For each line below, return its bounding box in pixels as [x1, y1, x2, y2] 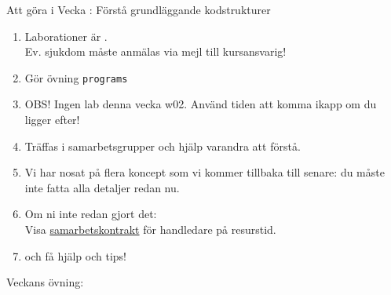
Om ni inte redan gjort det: [24, 206, 157, 222]
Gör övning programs [24, 69, 128, 86]
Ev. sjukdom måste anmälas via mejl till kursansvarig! [24, 43, 287, 60]
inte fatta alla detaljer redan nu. [24, 179, 180, 195]
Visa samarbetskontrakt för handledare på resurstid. [24, 221, 276, 237]
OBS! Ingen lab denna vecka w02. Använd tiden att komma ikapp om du [24, 96, 377, 112]
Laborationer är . [24, 27, 108, 44]
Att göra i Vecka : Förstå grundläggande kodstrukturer [6, 2, 271, 17]
